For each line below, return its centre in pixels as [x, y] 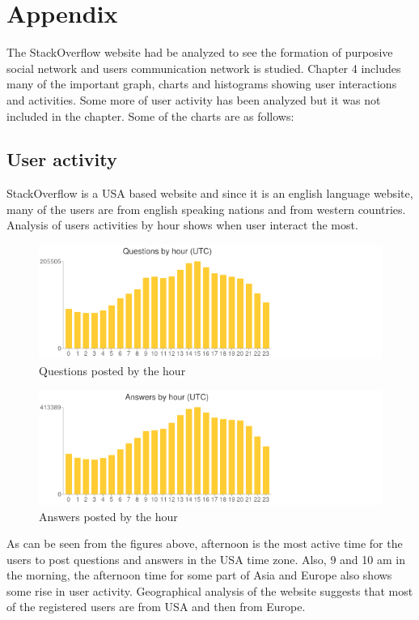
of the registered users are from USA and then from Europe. [156, 607]
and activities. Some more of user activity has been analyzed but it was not [194, 99]
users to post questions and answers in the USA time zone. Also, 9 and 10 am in [206, 559]
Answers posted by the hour [108, 516]
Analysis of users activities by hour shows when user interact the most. [182, 225]
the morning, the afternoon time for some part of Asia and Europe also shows [199, 575]
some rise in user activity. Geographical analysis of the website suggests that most [210, 590]
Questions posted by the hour [112, 370]
